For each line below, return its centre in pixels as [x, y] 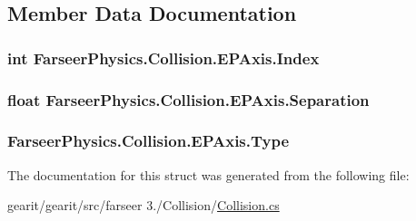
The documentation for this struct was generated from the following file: [208, 174]
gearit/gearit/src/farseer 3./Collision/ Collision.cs [144, 205]
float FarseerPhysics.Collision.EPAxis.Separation [188, 99]
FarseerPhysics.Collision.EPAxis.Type [149, 141]
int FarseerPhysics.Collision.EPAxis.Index [163, 58]
